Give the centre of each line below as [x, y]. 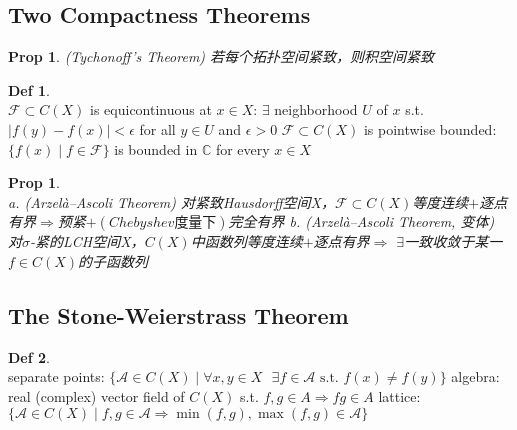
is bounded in [156, 148]
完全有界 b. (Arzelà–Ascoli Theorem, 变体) [361, 221]
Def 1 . [29, 89]
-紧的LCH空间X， [87, 241]
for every [242, 148]
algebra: [475, 376]
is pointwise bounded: [430, 128]
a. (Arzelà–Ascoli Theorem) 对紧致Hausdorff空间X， [171, 201]
